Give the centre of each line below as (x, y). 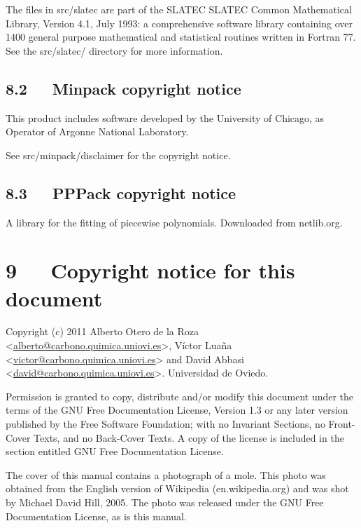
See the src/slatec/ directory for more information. (114, 50)
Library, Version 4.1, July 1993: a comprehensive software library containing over (179, 23)
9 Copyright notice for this (150, 270)
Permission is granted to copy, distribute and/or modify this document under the (180, 396)
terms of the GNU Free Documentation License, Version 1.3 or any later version (177, 410)
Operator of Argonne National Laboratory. (97, 131)
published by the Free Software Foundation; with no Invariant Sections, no (165, 424)
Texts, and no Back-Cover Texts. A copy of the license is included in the (189, 437)
